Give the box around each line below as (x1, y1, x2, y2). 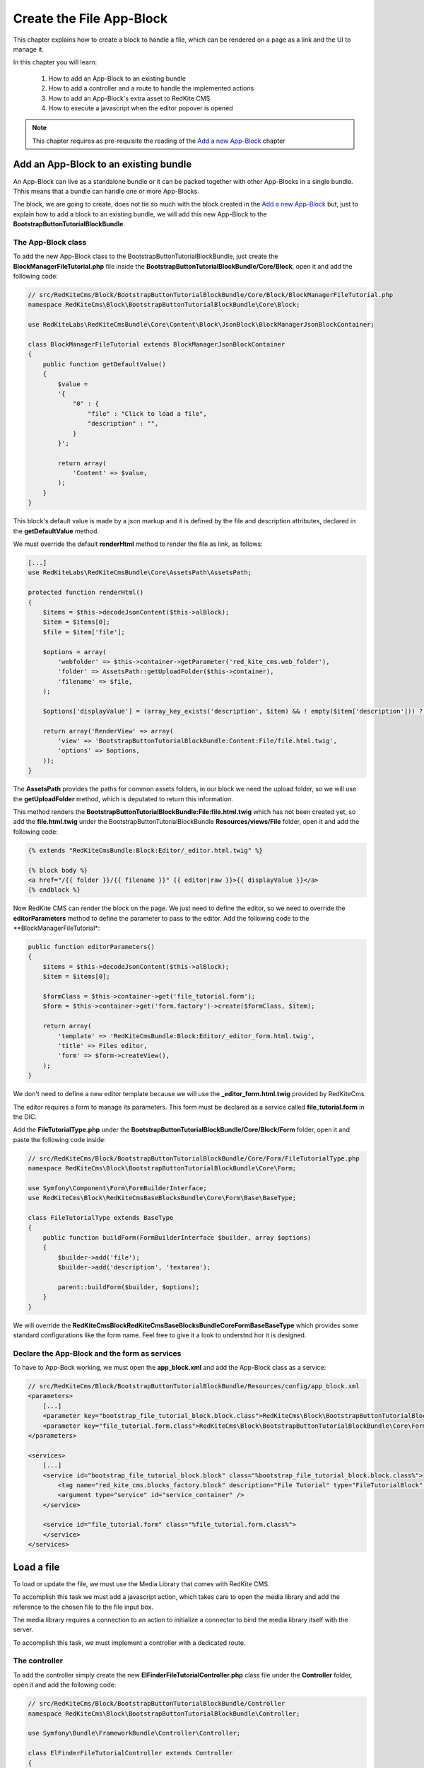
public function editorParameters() (28, 943, 155, 951)
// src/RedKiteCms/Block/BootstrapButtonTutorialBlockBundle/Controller (28, 1699, 285, 1708)
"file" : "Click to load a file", (87, 409, 208, 417)
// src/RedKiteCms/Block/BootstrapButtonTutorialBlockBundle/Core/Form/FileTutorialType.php (28, 1154, 360, 1163)
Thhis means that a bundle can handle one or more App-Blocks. (13, 187, 199, 195)
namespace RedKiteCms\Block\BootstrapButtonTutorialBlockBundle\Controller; (28, 1709, 300, 1718)
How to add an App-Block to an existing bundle (48, 74, 187, 83)
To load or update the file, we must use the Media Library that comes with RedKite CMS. (13, 1579, 270, 1588)
